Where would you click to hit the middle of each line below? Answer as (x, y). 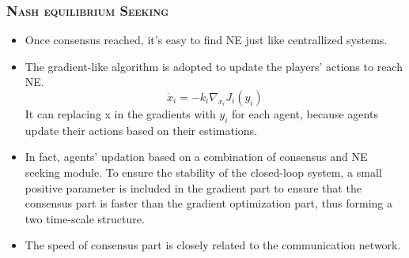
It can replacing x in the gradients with (120, 114)
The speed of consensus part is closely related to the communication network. (213, 245)
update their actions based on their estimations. (141, 130)
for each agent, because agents (305, 114)
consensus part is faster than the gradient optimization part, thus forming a (209, 203)
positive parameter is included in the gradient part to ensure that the (193, 187)
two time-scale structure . (85, 218)
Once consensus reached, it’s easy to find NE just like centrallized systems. (206, 40)
